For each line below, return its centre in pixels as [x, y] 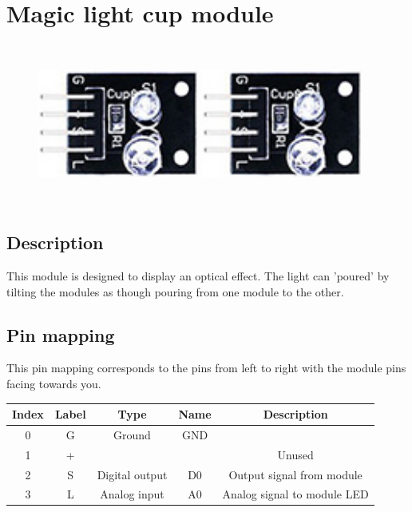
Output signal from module [295, 474]
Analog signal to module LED [295, 494]
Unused [295, 454]
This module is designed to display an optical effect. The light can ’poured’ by [198, 275]
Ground [132, 434]
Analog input [132, 494]
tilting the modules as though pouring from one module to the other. [175, 291]
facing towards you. [54, 383]
